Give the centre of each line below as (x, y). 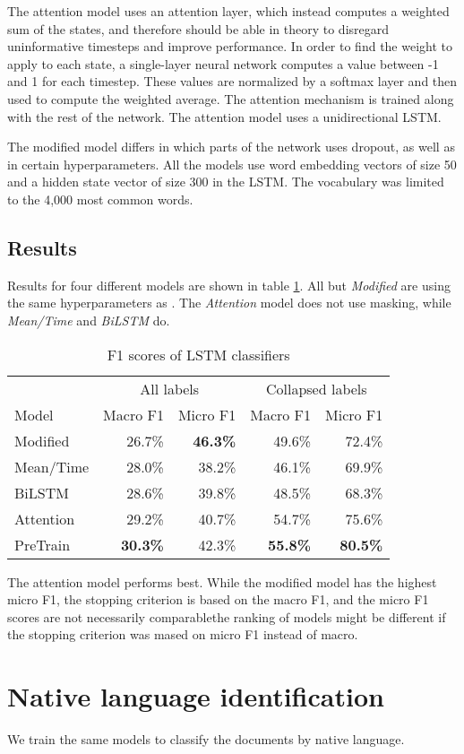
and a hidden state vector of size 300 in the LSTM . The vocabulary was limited (226, 182)
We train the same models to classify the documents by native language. (206, 739)
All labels (170, 388)
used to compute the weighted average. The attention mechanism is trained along (231, 98)
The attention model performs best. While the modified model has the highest (222, 581)
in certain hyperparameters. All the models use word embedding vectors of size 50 (232, 164)
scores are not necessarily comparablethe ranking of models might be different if (227, 616)
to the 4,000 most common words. (100, 199)
